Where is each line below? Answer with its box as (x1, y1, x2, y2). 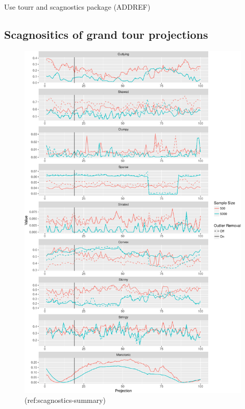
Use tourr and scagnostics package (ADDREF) (4, 2, 151, 12)
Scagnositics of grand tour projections (4, 26, 208, 42)
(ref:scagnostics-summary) (24, 395, 106, 405)
